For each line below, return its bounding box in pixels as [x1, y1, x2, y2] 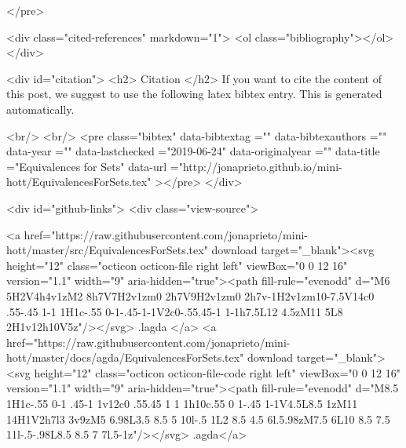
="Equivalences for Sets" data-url [6, 158, 167, 174]
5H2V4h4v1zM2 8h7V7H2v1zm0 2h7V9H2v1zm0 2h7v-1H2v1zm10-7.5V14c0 [6, 287, 375, 304]
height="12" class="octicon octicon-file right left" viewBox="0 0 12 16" [6, 257, 348, 273]
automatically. [6, 100, 75, 117]
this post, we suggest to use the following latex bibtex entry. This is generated [6, 86, 382, 102]
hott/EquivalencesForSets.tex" [6, 173, 152, 190]
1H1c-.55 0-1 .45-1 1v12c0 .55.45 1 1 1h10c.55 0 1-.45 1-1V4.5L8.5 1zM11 [6, 395, 358, 412]
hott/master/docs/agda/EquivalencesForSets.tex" [6, 349, 244, 366]
